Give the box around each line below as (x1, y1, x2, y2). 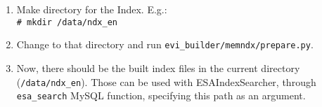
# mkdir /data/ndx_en (16, 17, 117, 27)
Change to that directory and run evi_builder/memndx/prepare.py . (16, 37, 314, 52)
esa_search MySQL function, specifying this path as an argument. (16, 88, 306, 103)
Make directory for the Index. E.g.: (16, 2, 167, 16)
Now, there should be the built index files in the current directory (16, 60, 300, 75)
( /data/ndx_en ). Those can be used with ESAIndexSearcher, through (16, 74, 316, 89)
